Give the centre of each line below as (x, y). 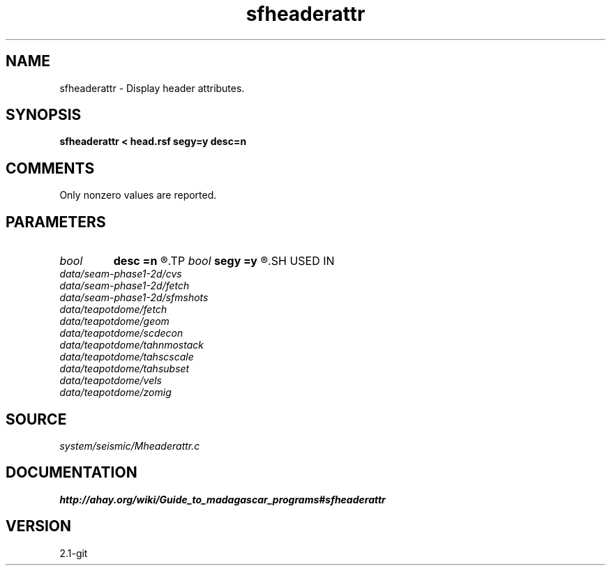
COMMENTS (50, 168)
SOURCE (36, 419)
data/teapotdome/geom (114, 321)
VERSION (39, 526)
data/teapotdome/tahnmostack (131, 345)
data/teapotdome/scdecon (121, 333)
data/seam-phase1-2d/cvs (121, 274)
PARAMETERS (56, 222)
